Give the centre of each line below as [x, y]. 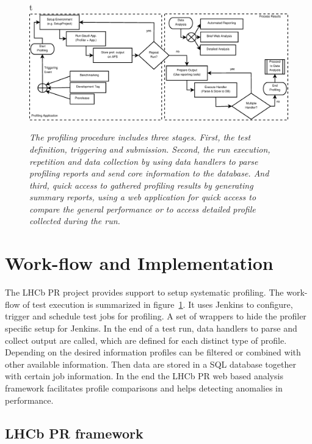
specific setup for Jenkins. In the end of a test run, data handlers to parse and [151, 328]
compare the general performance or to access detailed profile [143, 209]
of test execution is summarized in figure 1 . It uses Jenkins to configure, [158, 304]
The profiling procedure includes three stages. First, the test [140, 137]
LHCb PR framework [74, 433]
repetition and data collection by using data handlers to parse [144, 161]
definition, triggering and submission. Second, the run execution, [150, 149]
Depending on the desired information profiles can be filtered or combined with [153, 352]
